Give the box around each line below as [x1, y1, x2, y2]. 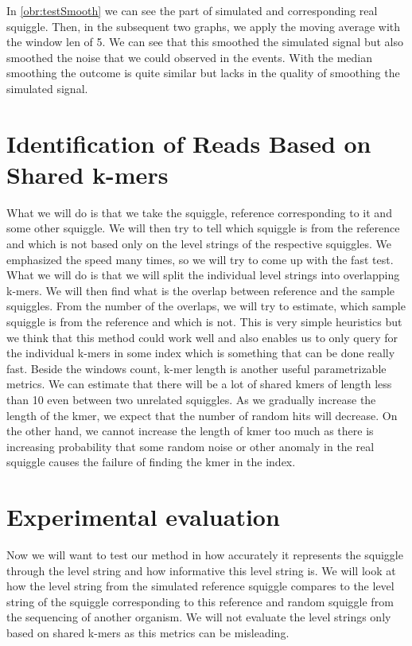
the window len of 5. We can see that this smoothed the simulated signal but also [6, 33, 403, 50]
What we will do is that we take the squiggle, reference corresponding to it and [6, 204, 392, 220]
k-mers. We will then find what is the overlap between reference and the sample [6, 282, 395, 298]
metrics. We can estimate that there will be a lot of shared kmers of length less [6, 376, 392, 392]
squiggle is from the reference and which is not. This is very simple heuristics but [6, 313, 402, 330]
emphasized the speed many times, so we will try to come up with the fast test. [6, 251, 394, 267]
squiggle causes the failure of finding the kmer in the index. [6, 453, 296, 470]
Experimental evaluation [6, 500, 280, 533]
